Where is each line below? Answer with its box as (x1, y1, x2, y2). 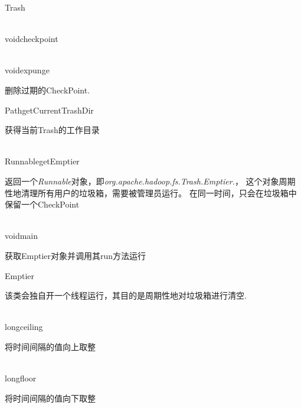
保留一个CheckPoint (5, 198, 80, 211)
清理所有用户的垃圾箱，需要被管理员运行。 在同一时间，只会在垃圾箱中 (21, 186, 297, 199)
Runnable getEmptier (5, 155, 80, 167)
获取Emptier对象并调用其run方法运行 (5, 249, 146, 261)
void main (5, 229, 38, 242)
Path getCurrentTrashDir (5, 103, 94, 116)
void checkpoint (5, 33, 58, 45)
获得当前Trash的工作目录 (5, 124, 100, 136)
